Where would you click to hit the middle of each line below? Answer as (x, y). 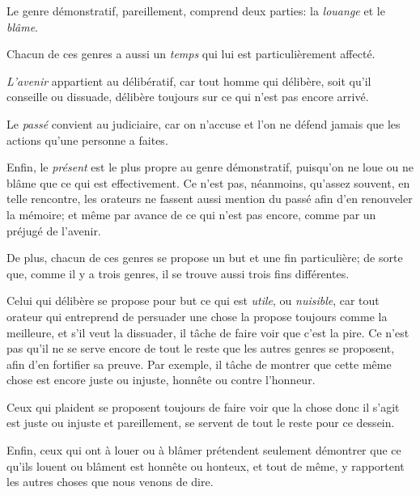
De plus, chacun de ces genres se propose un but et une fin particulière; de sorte (205, 258)
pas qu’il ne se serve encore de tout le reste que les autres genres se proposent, (201, 348)
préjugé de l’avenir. (54, 230)
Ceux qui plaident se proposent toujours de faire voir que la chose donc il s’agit (203, 406)
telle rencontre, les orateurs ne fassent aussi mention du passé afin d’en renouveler (210, 199)
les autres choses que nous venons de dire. (110, 482)
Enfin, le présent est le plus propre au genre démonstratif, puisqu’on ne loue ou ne (210, 167)
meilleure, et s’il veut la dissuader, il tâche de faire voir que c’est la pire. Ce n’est (208, 332)
